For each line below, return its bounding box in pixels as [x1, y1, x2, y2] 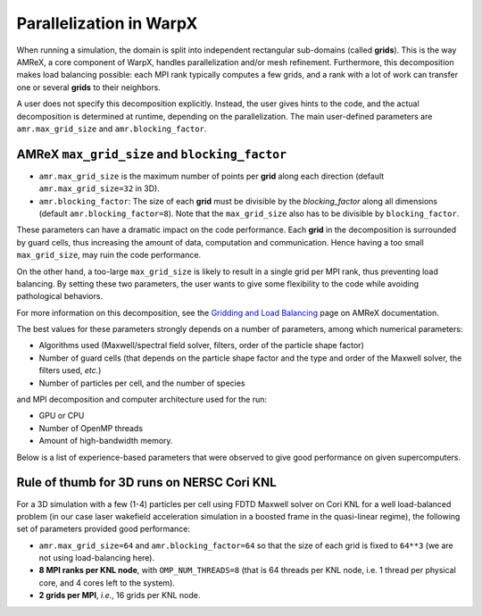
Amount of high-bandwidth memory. [38, 436, 173, 446]
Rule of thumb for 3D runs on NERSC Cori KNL [16, 475, 277, 490]
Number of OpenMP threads [38, 422, 143, 433]
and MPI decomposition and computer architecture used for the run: [16, 394, 268, 405]
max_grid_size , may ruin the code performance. [16, 250, 201, 261]
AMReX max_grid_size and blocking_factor [16, 146, 287, 162]
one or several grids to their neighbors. [16, 81, 161, 93]
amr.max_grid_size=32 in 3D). [38, 183, 161, 194]
